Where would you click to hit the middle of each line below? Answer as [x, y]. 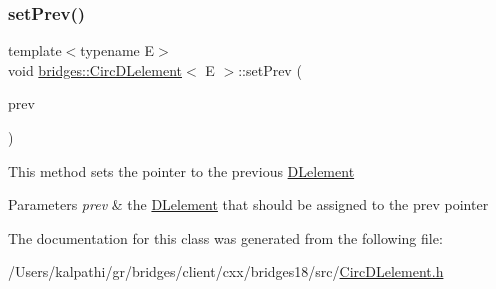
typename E [117, 50]
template [35, 50]
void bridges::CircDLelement [95, 69]
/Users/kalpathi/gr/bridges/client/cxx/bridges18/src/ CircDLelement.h [226, 271]
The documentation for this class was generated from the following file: [225, 237]
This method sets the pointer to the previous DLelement [181, 170]
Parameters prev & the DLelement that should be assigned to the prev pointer [248, 204]
